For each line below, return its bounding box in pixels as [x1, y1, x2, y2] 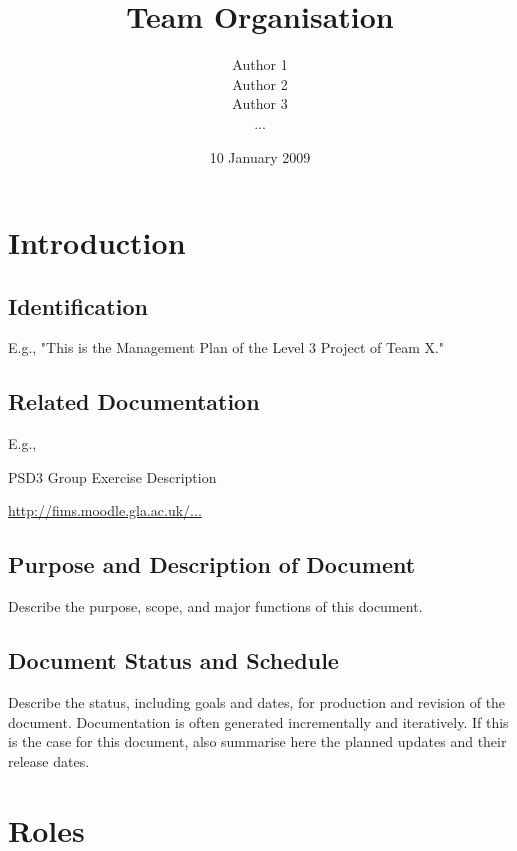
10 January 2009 [209, 146, 311, 167]
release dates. [8, 750, 90, 771]
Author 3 [232, 93, 288, 114]
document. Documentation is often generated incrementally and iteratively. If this [8, 711, 509, 732]
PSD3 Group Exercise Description [8, 466, 217, 487]
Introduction [8, 222, 186, 263]
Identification [8, 290, 148, 321]
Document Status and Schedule [8, 645, 339, 676]
